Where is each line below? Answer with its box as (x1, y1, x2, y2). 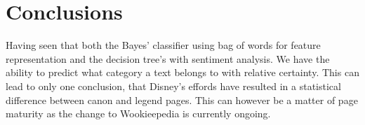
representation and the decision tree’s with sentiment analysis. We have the (6, 51, 330, 66)
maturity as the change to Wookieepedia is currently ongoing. (6, 106, 271, 121)
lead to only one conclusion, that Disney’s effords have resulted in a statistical (6, 78, 341, 93)
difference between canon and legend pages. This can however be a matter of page (6, 92, 358, 107)
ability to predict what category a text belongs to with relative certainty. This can (6, 65, 359, 80)
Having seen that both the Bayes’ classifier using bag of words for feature (6, 38, 321, 52)
